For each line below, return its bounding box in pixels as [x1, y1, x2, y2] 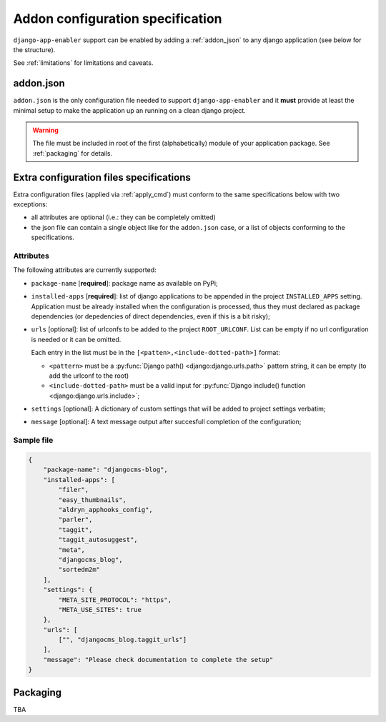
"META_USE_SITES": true [58, 606, 142, 613]
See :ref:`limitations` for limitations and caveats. [13, 59, 154, 67]
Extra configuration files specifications [13, 171, 191, 184]
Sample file [13, 436, 54, 446]
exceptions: [13, 200, 48, 209]
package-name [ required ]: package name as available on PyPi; [31, 279, 218, 287]
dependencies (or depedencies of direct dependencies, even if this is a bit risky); [31, 311, 271, 321]
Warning [32, 126, 59, 135]
